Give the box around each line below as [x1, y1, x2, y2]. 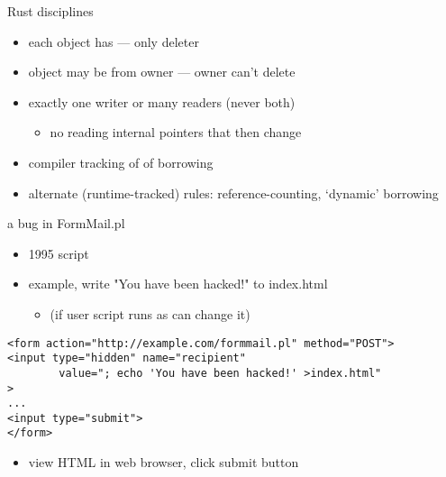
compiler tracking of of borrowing [28, 152, 214, 171]
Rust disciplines [7, 2, 94, 20]
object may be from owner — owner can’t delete [28, 62, 296, 81]
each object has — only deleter [28, 32, 199, 50]
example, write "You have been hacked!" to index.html [28, 274, 328, 293]
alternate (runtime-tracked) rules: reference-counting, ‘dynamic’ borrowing [28, 183, 439, 202]
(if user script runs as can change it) [50, 304, 250, 323]
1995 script [28, 243, 89, 262]
